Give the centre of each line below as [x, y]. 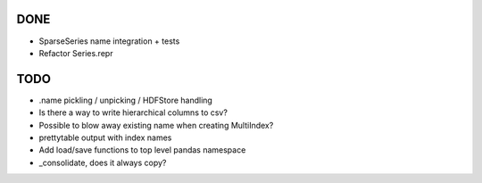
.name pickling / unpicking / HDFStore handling [126, 100]
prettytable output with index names [105, 137]
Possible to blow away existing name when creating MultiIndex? [156, 125]
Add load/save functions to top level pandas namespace [142, 150]
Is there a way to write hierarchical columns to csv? [133, 112]
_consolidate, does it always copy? [103, 162]
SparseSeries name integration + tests [109, 41]
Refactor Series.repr [76, 53]
